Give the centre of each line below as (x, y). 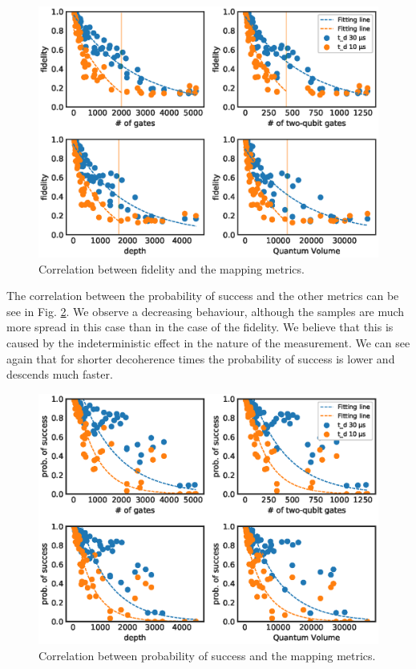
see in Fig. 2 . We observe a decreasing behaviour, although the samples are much (206, 311)
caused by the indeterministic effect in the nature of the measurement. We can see (208, 343)
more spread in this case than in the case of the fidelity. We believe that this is (200, 327)
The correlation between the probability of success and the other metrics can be (203, 296)
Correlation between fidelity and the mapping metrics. (172, 268)
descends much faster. (60, 374)
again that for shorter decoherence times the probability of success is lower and (201, 358)
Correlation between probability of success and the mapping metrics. (207, 655)
